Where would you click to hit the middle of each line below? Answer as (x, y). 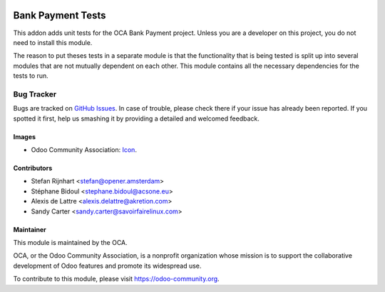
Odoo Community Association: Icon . (84, 150)
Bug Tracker (35, 94)
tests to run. (31, 76)
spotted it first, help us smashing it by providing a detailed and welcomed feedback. (136, 119)
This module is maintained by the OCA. (70, 242)
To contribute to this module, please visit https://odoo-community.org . (117, 279)
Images (24, 136)
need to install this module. (53, 42)
